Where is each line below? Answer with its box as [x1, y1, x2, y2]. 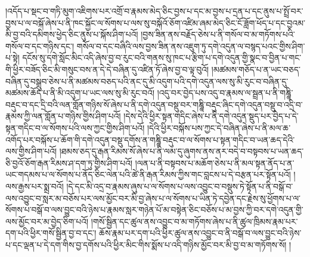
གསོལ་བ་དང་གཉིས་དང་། [5, 39, 75, 52]
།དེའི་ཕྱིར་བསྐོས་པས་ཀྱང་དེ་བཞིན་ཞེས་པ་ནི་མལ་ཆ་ [147, 121, 291, 134]
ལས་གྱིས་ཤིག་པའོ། [5, 145, 57, 157]
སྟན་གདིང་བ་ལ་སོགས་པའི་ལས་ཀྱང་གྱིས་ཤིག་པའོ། [5, 121, 145, 134]
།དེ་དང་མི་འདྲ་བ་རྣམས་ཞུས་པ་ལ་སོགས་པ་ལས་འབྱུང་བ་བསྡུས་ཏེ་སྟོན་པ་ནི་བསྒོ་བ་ [66, 179, 293, 192]
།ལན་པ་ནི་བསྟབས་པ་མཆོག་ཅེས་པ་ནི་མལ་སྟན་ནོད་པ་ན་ [135, 156, 294, 169]
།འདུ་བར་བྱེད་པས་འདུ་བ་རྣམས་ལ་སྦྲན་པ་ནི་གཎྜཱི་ [157, 86, 293, 99]
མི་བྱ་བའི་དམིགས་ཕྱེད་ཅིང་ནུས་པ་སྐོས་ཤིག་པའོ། [5, 28, 138, 41]
